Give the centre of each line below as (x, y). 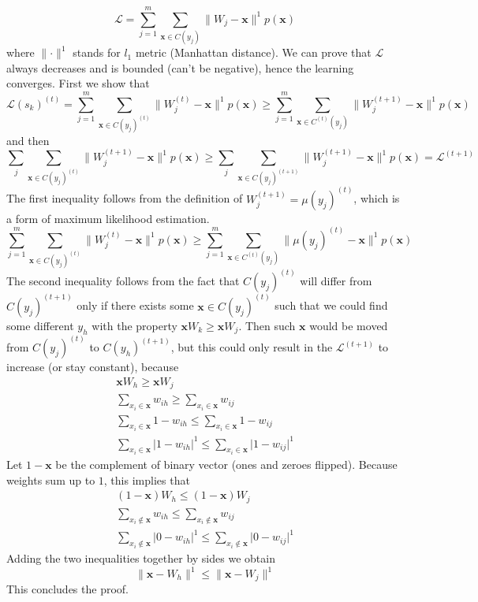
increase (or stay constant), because (93, 367)
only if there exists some (135, 305)
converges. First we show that (78, 83)
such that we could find (331, 305)
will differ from (336, 281)
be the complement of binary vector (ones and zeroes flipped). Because (226, 465)
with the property (134, 325)
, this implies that (147, 479)
